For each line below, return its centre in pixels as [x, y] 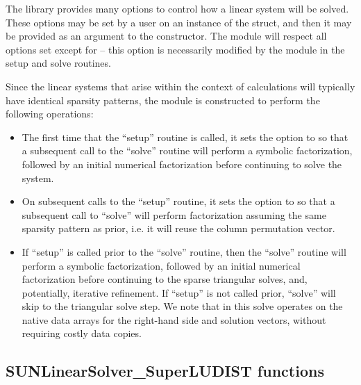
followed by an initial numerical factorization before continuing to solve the [182, 164]
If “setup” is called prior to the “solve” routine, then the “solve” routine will [184, 251]
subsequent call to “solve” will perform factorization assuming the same [174, 214]
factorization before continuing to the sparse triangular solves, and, [165, 279]
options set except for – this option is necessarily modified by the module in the [175, 49]
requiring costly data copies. [82, 333]
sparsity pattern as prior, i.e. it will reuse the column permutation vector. [178, 228]
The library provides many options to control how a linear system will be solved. [177, 8]
